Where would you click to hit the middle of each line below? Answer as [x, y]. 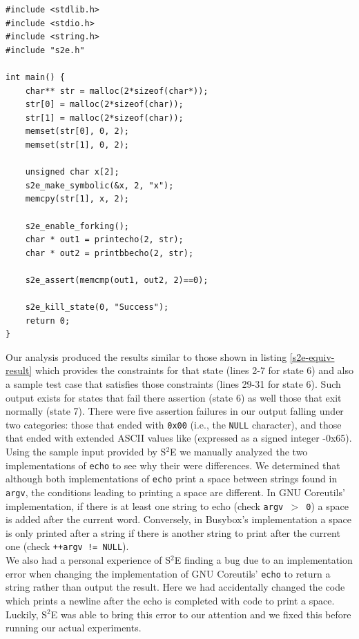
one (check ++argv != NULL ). [67, 546]
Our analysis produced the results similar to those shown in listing [146, 356]
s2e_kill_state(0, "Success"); [97, 307]
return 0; [48, 321]
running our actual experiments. [74, 628]
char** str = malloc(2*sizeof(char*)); [117, 91]
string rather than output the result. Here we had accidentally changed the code [175, 587]
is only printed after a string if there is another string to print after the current [173, 532]
